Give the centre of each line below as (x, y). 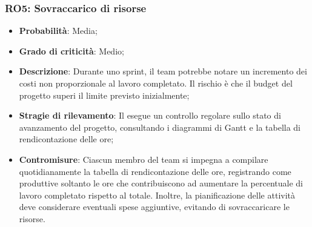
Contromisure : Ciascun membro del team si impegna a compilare (144, 159)
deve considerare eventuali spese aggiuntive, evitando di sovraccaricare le (154, 207)
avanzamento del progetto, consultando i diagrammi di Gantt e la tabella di (160, 127)
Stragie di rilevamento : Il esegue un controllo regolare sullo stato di (150, 115)
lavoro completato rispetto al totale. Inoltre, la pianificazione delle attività (157, 195)
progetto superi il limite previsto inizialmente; (104, 95)
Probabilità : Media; (58, 31)
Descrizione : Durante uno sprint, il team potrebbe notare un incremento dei (163, 71)
